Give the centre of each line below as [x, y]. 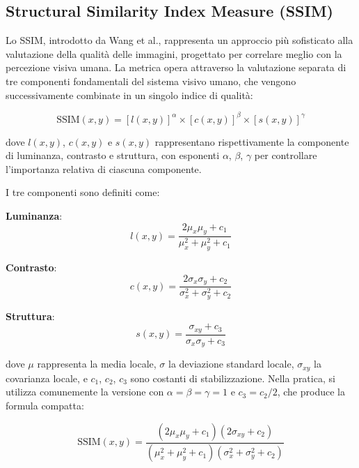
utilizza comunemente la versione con [85, 392]
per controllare [286, 155]
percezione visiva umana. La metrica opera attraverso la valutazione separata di [176, 67]
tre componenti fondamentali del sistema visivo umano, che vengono [151, 81]
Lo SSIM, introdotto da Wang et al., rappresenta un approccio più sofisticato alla [179, 40]
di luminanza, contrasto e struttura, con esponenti [113, 155]
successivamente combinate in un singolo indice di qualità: [129, 95]
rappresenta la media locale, [97, 364]
